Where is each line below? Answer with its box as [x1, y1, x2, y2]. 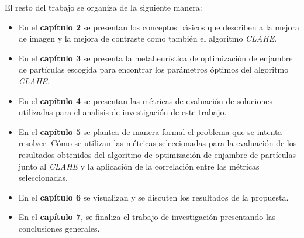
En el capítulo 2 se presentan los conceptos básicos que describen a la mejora [18, 20, 300, 33]
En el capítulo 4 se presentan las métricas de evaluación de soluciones [18, 94, 272, 106]
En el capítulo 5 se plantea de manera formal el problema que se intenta [18, 125, 282, 137]
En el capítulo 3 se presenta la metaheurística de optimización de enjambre [18, 51, 293, 64]
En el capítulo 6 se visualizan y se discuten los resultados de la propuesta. [18, 191, 289, 203]
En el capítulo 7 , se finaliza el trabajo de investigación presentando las [18, 211, 276, 223]
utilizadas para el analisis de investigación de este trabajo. [18, 106, 227, 118]
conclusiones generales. [18, 222, 100, 234]
